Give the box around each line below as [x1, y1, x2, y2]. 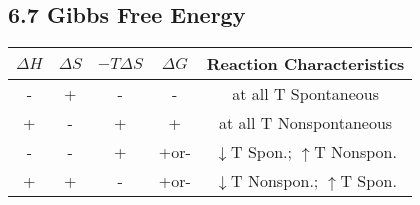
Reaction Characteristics [206, 52, 405, 76]
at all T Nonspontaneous [219, 111, 393, 135]
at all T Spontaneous [232, 82, 379, 106]
